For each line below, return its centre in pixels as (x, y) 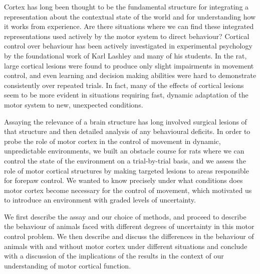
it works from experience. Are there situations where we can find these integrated (129, 26)
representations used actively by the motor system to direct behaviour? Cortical (127, 36)
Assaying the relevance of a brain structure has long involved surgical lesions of (125, 121)
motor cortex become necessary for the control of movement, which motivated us (128, 190)
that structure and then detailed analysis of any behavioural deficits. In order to (127, 131)
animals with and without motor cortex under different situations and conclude (126, 246)
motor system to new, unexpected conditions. (74, 104)
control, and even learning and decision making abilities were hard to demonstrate (130, 75)
